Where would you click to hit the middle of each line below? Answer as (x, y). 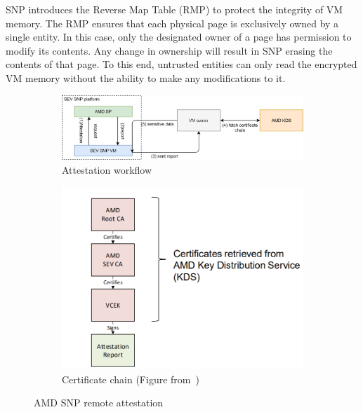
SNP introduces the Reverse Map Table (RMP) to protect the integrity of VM (174, 9)
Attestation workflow (107, 169)
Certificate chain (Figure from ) (131, 379)
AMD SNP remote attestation (99, 403)
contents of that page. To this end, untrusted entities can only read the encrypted (181, 64)
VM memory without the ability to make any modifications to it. (146, 77)
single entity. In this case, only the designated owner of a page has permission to (179, 37)
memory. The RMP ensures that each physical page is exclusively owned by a (172, 23)
